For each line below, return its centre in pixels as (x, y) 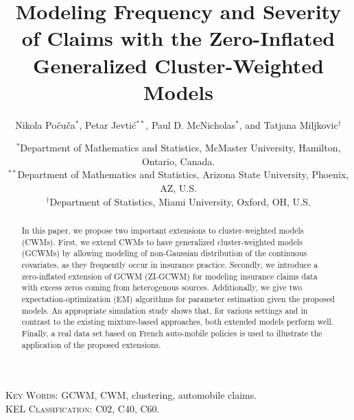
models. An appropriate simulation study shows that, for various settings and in (165, 310)
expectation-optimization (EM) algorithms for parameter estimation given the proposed (178, 298)
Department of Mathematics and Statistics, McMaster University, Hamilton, (180, 148)
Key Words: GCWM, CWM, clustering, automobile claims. (131, 395)
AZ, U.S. (178, 188)
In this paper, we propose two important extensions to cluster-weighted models (163, 231)
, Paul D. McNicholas (191, 124)
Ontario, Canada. (178, 161)
